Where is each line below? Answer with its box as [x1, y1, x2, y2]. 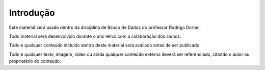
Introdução [9, 7, 55, 18]
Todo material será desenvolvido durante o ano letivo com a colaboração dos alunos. [9, 33, 181, 39]
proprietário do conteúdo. [9, 58, 61, 64]
